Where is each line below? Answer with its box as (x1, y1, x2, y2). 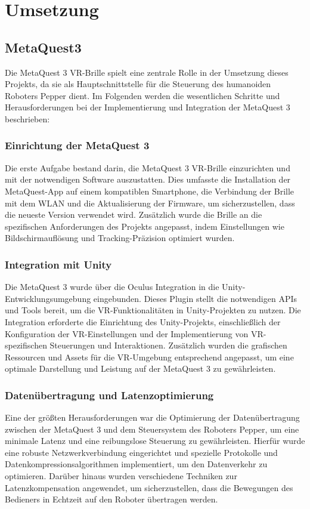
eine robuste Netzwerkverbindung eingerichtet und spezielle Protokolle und (5, 446, 278, 458)
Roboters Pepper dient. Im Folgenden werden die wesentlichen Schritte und (5, 89, 280, 101)
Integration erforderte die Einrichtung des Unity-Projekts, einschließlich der (5, 315, 281, 328)
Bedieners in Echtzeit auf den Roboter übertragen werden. (5, 493, 218, 505)
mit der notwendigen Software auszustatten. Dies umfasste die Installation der (5, 173, 291, 186)
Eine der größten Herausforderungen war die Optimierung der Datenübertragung (5, 411, 300, 424)
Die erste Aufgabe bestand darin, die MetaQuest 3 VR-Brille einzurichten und (5, 161, 290, 174)
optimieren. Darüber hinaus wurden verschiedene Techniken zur (5, 470, 237, 482)
